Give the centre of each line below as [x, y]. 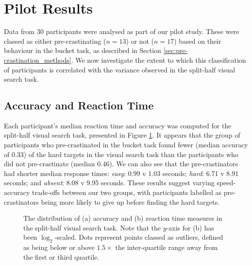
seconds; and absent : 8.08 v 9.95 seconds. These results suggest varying [109, 183]
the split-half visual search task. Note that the [92, 227]
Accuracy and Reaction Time [79, 105]
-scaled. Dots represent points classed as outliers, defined [139, 237]
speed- [226, 183]
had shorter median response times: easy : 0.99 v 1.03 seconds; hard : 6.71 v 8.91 [121, 173]
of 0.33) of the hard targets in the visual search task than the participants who [121, 154]
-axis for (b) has [190, 227]
